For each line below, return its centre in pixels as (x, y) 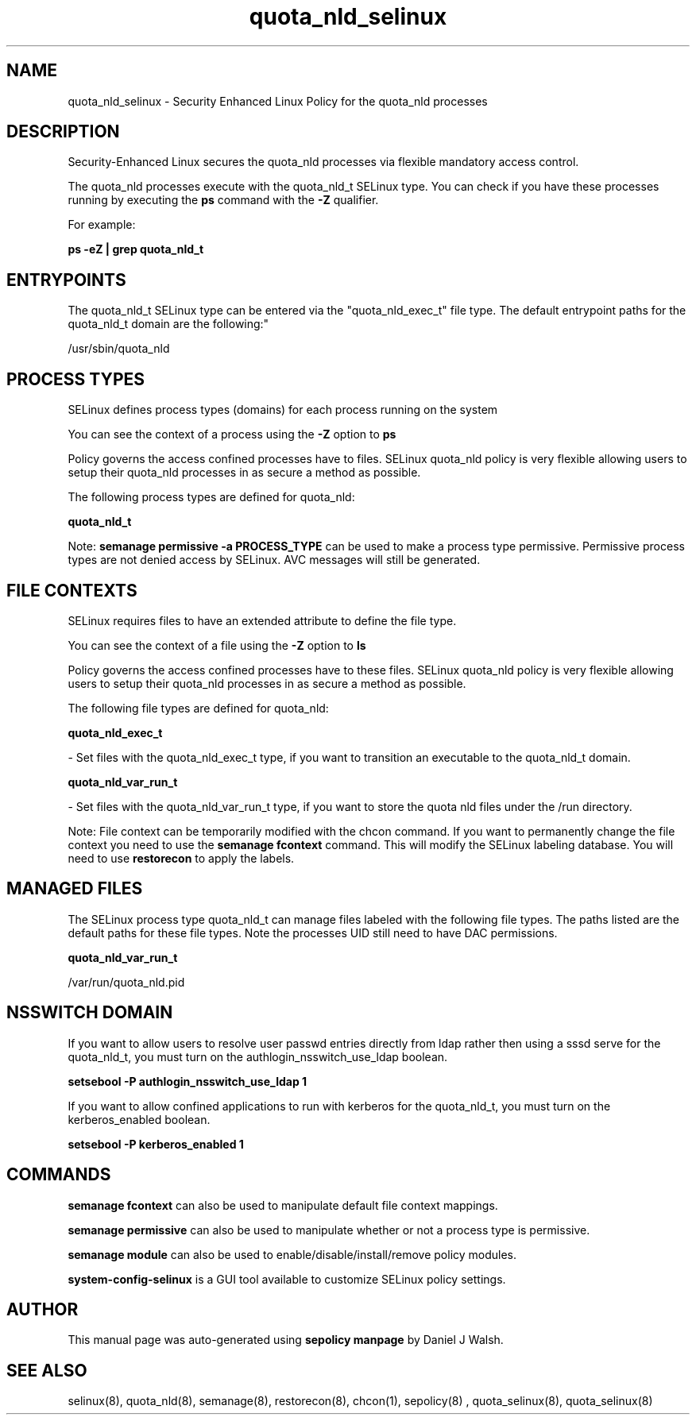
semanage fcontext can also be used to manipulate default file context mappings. (283, 1205)
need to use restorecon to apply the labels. (181, 858)
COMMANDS (59, 1175)
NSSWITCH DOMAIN (90, 1013)
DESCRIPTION (63, 132)
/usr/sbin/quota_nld (119, 349)
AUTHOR (43, 1309)
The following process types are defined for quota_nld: (211, 497)
